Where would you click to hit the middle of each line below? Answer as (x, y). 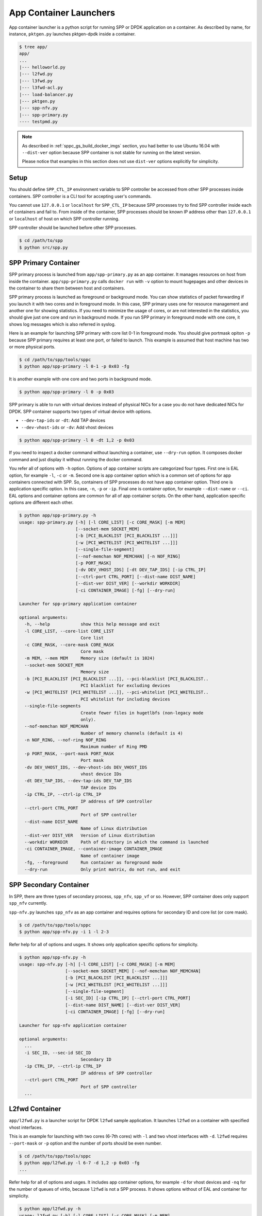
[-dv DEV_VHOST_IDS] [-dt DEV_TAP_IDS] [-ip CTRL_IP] (141, 570)
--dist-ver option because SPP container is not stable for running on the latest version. (112, 152)
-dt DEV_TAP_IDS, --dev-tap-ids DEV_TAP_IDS (78, 781)
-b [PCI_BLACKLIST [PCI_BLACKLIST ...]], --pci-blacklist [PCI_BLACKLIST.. (116, 679)
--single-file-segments (53, 706)
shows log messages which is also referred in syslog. (62, 324)
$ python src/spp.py (43, 247)
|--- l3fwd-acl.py (41, 88)
